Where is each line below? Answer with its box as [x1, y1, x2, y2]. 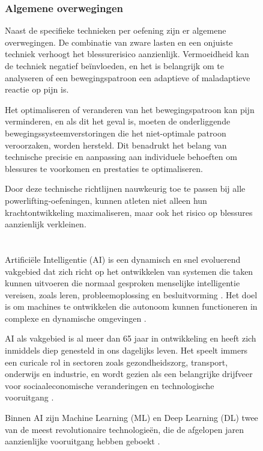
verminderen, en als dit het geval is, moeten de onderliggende [5, 115, 231, 127]
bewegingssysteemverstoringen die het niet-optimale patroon [5, 126, 226, 139]
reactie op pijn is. [5, 83, 69, 96]
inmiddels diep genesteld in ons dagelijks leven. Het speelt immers [5, 344, 248, 357]
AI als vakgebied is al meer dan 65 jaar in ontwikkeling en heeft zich [5, 332, 256, 345]
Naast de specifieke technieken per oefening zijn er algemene [5, 24, 226, 37]
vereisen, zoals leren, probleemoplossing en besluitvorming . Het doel [5, 288, 258, 301]
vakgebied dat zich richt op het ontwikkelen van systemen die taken [5, 265, 253, 277]
